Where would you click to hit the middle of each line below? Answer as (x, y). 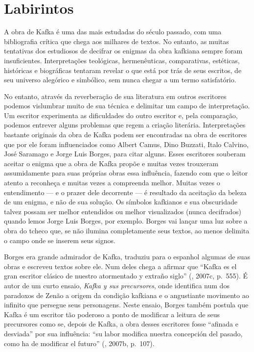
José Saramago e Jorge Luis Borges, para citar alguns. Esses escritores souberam (125, 154)
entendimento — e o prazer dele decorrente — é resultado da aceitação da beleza (125, 192)
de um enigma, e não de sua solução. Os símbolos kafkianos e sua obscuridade (121, 202)
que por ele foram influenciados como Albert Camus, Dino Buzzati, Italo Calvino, (126, 144)
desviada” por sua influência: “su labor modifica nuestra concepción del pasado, (123, 333)
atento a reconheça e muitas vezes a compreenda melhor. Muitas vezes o (112, 183)
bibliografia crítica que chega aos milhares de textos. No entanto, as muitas (116, 41)
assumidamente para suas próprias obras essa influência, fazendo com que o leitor (126, 173)
